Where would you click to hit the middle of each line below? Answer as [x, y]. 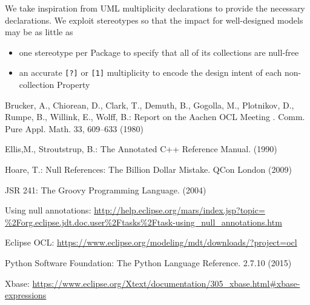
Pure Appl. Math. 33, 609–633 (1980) [74, 128]
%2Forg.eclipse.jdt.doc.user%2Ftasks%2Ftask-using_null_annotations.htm [143, 222]
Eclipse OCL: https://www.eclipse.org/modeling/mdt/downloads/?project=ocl [151, 242]
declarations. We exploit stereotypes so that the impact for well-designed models [154, 20]
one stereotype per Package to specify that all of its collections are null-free [159, 52]
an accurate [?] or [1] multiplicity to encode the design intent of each [150, 72]
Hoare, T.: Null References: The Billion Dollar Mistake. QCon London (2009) [148, 169]
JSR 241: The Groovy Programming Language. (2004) [106, 189]
